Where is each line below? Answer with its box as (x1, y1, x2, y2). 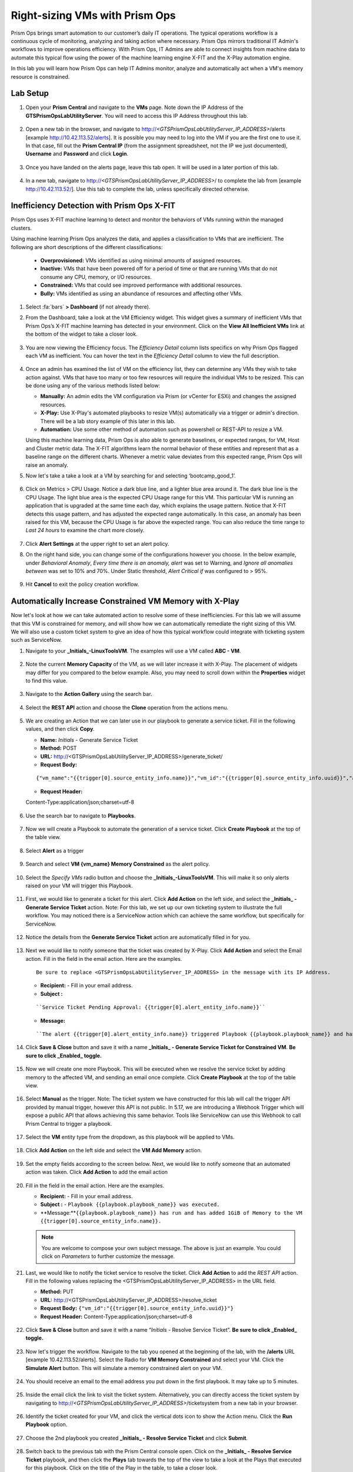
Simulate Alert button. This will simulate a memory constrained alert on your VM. (25, 1364, 222, 1371)
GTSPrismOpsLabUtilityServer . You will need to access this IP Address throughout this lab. (25, 112, 248, 119)
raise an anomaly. (25, 461, 69, 468)
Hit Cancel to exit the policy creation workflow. (25, 581, 139, 588)
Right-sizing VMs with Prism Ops (11, 9, 176, 22)
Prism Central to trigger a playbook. (25, 1120, 112, 1127)
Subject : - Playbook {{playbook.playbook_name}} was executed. (40, 1201, 220, 1208)
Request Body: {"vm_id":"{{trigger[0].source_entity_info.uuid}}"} (40, 1305, 234, 1312)
